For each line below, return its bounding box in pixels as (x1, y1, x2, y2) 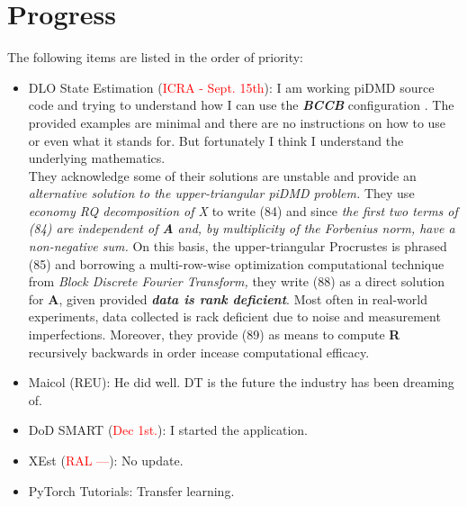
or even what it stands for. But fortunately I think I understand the (28, 131, 404, 149)
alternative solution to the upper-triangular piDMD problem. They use (28, 184, 415, 203)
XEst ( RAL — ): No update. (28, 451, 184, 469)
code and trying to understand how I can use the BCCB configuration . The (28, 95, 454, 114)
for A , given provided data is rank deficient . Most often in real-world (28, 289, 427, 308)
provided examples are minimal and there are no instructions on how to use (28, 113, 446, 131)
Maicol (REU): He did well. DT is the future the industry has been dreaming (28, 373, 454, 392)
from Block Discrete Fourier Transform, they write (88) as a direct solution (28, 272, 445, 291)
